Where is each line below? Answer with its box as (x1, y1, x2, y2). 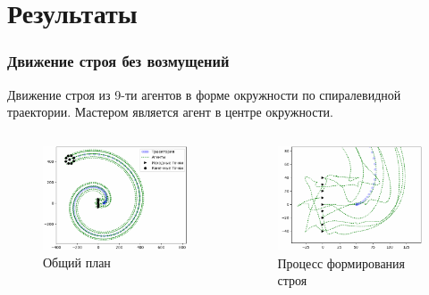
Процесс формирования (277, 253, 406, 272)
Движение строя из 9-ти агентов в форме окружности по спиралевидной (7, 85, 401, 103)
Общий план (43, 253, 111, 272)
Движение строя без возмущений (7, 50, 230, 72)
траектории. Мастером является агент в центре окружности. (7, 102, 333, 121)
